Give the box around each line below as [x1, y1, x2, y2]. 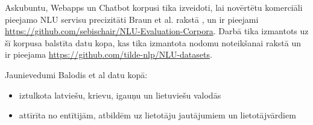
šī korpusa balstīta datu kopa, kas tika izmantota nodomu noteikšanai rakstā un [5, 36, 301, 49]
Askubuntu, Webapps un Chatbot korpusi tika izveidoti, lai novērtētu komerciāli [5, 1, 303, 13]
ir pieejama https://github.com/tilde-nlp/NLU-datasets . [5, 48, 212, 61]
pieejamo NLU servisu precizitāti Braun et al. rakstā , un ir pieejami [5, 13, 259, 25]
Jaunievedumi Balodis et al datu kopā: [5, 68, 148, 81]
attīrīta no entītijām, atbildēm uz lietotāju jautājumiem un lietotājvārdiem [19, 109, 296, 121]
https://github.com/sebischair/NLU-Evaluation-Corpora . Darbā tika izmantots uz [5, 25, 309, 37]
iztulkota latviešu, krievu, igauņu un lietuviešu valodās [19, 88, 221, 101]
